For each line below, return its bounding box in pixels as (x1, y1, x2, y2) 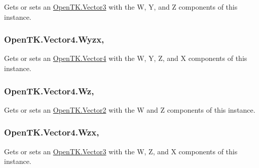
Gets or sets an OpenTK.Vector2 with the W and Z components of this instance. (4, 104, 255, 115)
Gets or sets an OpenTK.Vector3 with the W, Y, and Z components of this (4, 2, 238, 12)
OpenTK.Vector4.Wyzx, (4, 33, 104, 46)
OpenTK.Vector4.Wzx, (4, 126, 99, 139)
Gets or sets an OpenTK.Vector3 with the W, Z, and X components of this (4, 146, 238, 156)
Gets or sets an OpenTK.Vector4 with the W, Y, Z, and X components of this (4, 53, 247, 63)
